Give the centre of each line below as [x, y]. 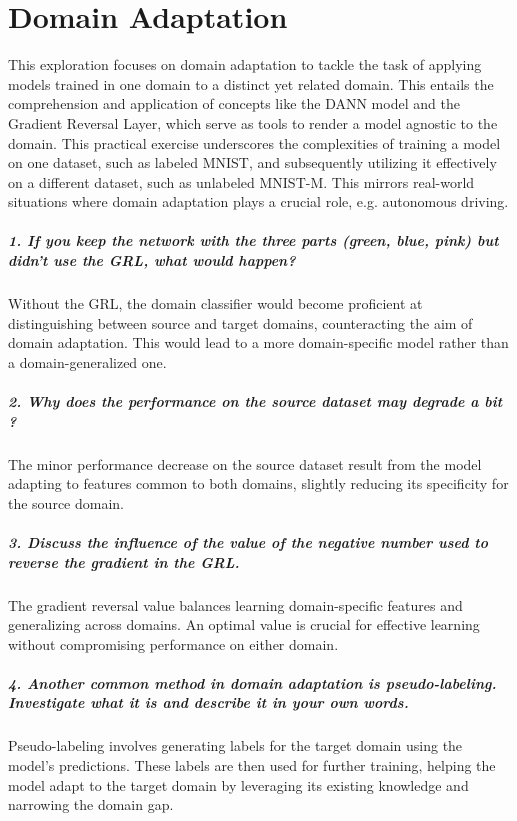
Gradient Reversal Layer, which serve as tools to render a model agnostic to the [253, 122]
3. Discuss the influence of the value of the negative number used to [248, 541]
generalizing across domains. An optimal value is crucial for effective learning [244, 624]
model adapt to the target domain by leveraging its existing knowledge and [238, 784]
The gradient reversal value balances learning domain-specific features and [235, 604]
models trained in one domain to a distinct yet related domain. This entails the [251, 83]
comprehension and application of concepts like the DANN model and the [234, 103]
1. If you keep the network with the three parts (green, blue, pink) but [253, 240]
